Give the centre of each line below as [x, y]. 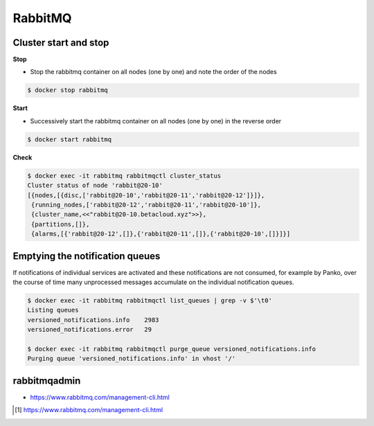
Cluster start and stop [61, 43]
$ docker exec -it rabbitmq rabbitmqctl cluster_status [124, 176]
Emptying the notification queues [87, 256]
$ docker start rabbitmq [70, 139]
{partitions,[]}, [61, 224]
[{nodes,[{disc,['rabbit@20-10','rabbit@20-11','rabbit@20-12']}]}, [146, 195]
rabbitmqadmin [47, 381]
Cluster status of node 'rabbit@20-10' [95, 186]
